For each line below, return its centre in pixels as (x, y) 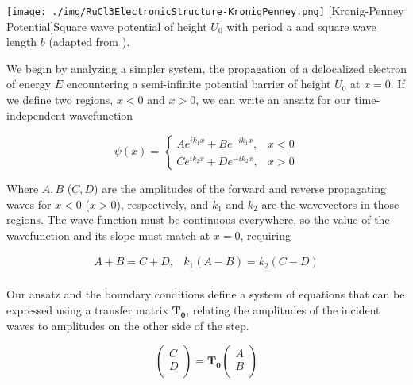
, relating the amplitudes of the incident (283, 309)
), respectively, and (162, 204)
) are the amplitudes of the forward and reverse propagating (240, 188)
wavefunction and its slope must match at (108, 235)
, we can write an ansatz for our (273, 100)
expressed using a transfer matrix (87, 309)
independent (36, 115)
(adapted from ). (89, 42)
